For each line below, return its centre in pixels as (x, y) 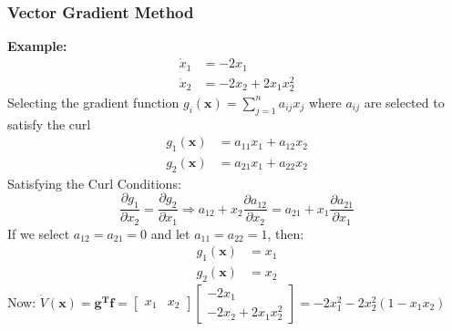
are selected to (404, 102)
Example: (37, 46)
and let (170, 233)
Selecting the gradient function (93, 102)
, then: (286, 233)
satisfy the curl (49, 124)
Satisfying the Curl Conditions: (94, 183)
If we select (39, 233)
